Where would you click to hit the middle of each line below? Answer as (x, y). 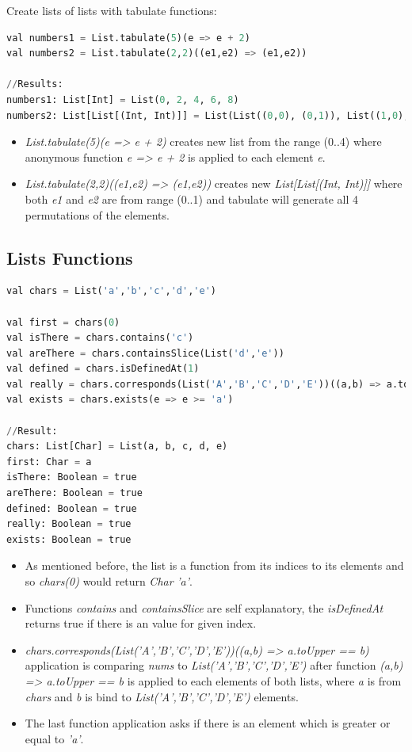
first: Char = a (49, 462)
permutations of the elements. (97, 214)
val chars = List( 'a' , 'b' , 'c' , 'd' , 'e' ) (111, 291)
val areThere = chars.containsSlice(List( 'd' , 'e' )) (145, 353)
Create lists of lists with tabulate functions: (112, 10)
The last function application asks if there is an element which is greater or (208, 723)
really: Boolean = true (69, 524)
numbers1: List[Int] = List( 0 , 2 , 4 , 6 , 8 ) (123, 99)
